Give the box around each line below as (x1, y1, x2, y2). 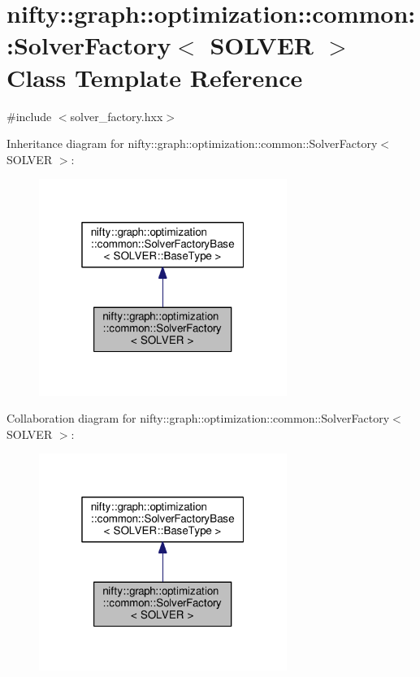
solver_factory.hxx (70, 107, 163, 124)
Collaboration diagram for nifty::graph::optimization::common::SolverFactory (6, 410, 390, 427)
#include (6, 107, 52, 124)
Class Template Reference (6, 60, 303, 93)
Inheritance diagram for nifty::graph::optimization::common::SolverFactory (6, 135, 378, 152)
